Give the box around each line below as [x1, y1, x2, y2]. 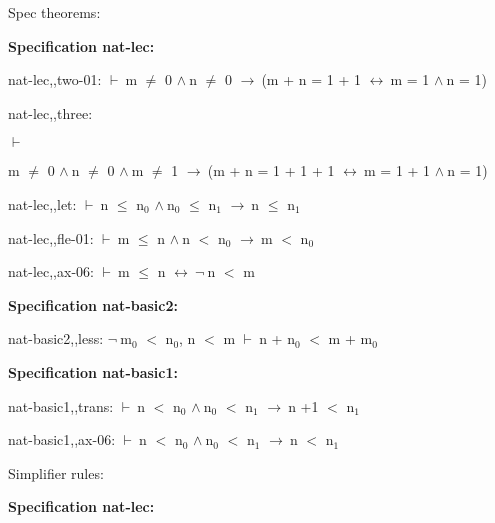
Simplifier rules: [8, 462, 104, 483]
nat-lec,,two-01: [8, 69, 102, 90]
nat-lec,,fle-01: [8, 227, 94, 248]
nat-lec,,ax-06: [8, 261, 94, 282]
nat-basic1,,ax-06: [8, 429, 116, 450]
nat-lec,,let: [8, 193, 77, 214]
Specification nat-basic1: [8, 361, 179, 382]
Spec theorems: [8, 2, 101, 22]
